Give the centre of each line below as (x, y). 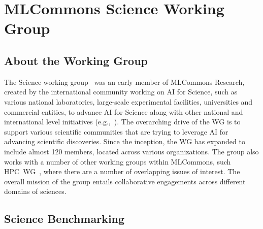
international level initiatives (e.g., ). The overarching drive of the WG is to (122, 122)
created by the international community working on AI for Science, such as (121, 92)
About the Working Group (76, 60)
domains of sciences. (35, 191)
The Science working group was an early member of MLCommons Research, (124, 81)
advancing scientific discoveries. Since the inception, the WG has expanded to (125, 141)
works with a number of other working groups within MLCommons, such (118, 161)
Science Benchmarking (64, 219)
